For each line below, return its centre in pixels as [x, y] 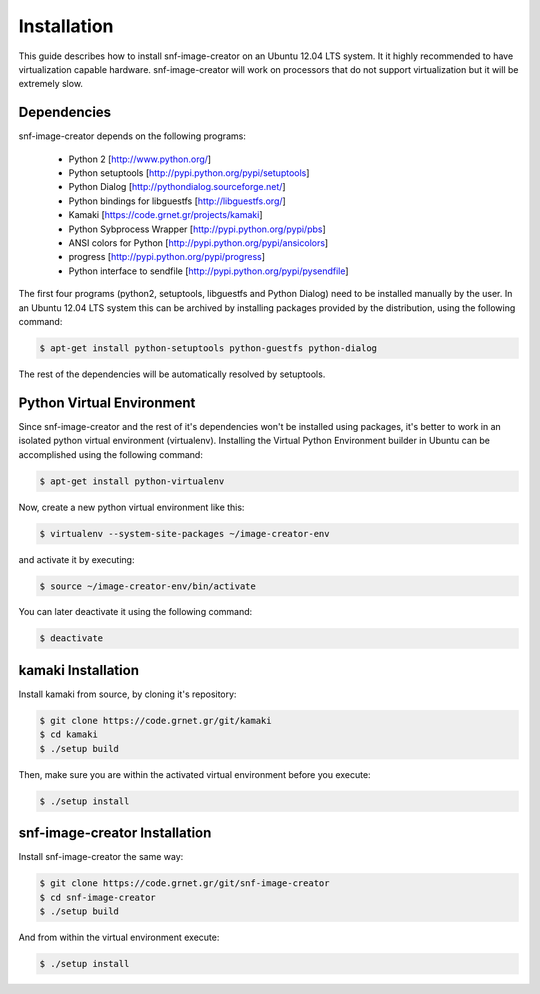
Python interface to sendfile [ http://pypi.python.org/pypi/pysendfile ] [208, 271]
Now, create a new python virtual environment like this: [131, 507]
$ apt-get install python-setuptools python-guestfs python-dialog [208, 348]
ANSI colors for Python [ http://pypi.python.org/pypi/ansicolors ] [198, 242]
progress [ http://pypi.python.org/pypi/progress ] [166, 257]
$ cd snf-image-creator [98, 897]
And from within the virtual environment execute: [119, 937]
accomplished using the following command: [111, 454]
